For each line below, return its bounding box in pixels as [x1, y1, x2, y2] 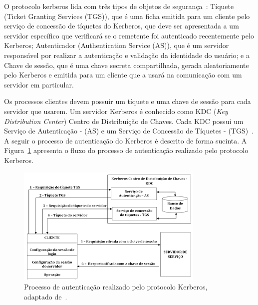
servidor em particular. [4, 79, 74, 89]
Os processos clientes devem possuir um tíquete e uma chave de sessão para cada [4, 96, 251, 106]
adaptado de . [24, 291, 67, 301]
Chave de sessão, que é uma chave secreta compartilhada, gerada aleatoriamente [4, 59, 249, 70]
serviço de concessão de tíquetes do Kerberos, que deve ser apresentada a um [4, 20, 239, 31]
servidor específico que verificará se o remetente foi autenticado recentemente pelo [4, 30, 254, 40]
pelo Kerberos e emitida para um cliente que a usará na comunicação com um [4, 69, 242, 80]
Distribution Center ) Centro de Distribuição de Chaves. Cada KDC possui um [4, 115, 244, 126]
